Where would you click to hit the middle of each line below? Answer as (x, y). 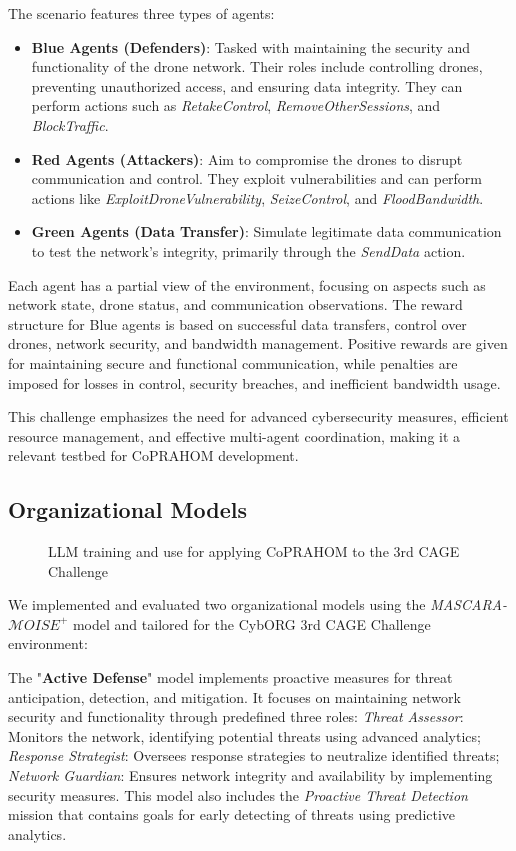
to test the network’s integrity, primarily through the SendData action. (248, 250)
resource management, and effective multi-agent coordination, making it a (234, 435)
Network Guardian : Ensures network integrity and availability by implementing (250, 775)
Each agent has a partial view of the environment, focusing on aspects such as (247, 284)
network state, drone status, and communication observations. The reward (235, 304)
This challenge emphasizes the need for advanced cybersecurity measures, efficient (258, 416)
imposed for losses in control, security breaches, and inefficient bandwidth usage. (254, 382)
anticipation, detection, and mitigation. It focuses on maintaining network (234, 696)
